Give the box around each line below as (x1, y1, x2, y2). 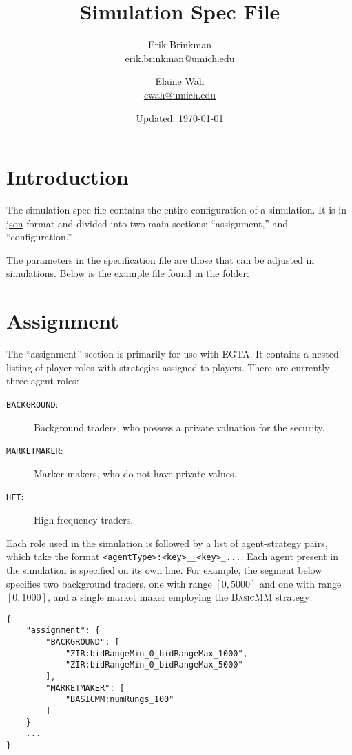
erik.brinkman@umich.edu (125, 50, 235, 65)
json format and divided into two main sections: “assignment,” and (6, 216, 289, 230)
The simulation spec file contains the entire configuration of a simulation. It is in (6, 203, 346, 217)
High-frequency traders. (34, 513, 134, 527)
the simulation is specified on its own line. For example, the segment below (6, 562, 322, 577)
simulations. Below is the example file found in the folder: (6, 266, 249, 280)
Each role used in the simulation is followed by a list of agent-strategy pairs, (6, 535, 328, 550)
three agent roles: (6, 373, 79, 388)
